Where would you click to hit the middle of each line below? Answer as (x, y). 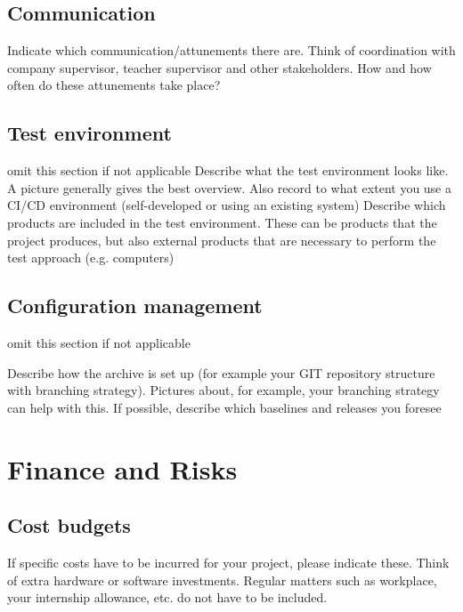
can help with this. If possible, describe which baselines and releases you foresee (224, 407)
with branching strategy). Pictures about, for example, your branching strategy (223, 390)
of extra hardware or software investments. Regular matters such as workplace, (222, 580)
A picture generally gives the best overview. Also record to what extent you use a (229, 187)
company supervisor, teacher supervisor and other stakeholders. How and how (219, 67)
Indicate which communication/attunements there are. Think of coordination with (231, 50)
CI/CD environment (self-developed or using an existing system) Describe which (227, 205)
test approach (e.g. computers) (91, 258)
